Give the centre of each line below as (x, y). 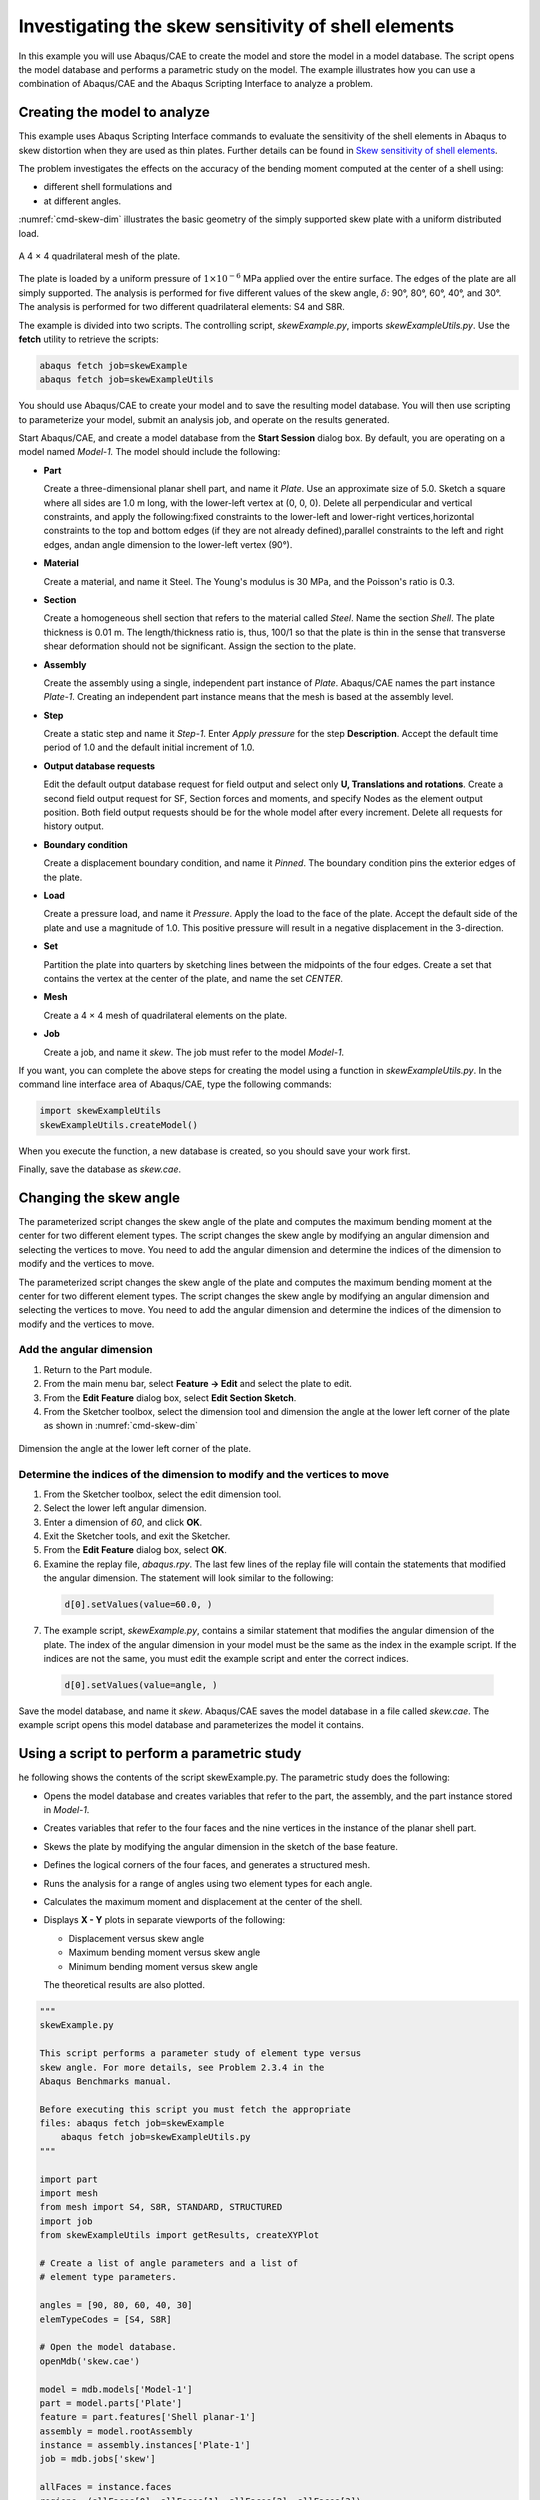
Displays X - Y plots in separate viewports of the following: (164, 1920)
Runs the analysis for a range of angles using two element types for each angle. (208, 1883)
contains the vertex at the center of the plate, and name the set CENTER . (193, 978)
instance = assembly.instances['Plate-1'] (145, 2445)
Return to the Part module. (98, 1369)
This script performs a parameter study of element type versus (200, 2053)
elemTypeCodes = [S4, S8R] (105, 2319)
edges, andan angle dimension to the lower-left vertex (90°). (168, 544)
